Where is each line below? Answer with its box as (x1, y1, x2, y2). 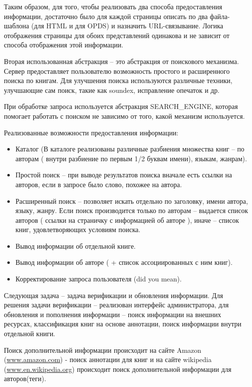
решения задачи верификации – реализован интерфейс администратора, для (4, 300, 229, 310)
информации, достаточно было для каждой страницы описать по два (4, 11, 208, 21)
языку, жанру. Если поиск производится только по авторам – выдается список (15, 205, 248, 215)
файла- (210, 11, 230, 21)
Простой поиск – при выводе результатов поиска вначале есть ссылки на (15, 170, 232, 180)
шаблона (4, 21, 29, 31)
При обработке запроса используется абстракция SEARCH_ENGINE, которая (4, 101, 238, 111)
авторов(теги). (4, 373, 46, 384)
